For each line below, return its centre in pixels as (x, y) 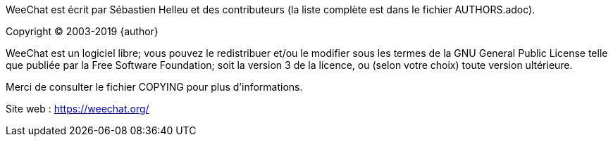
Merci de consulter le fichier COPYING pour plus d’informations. (154, 87)
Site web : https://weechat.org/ (78, 109)
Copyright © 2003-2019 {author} (82, 31)
